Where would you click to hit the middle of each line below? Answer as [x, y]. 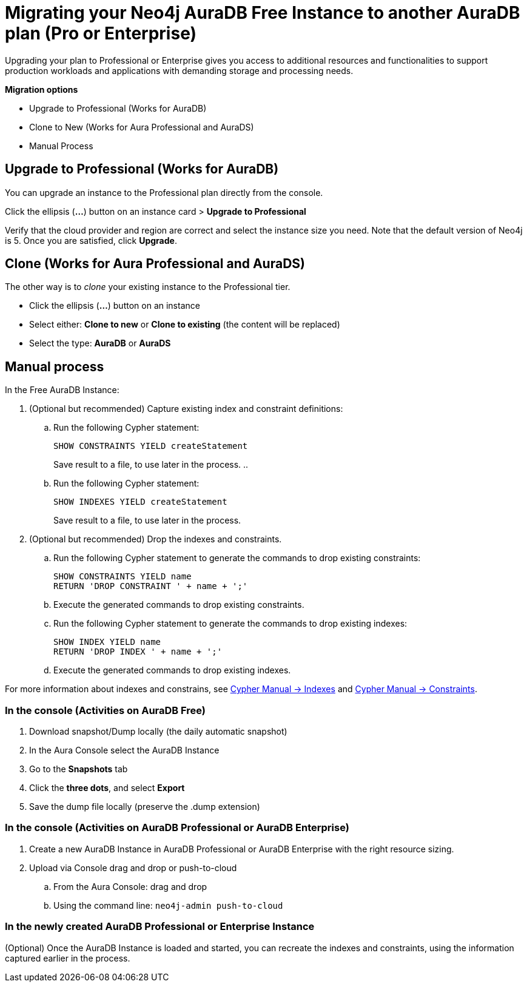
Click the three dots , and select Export [107, 788]
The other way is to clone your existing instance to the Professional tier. [148, 287]
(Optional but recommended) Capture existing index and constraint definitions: [186, 409]
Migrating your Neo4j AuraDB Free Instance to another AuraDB [263, 13]
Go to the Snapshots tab [79, 769]
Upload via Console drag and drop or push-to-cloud [133, 867]
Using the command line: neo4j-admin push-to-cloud [168, 905]
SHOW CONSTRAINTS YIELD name [123, 577]
